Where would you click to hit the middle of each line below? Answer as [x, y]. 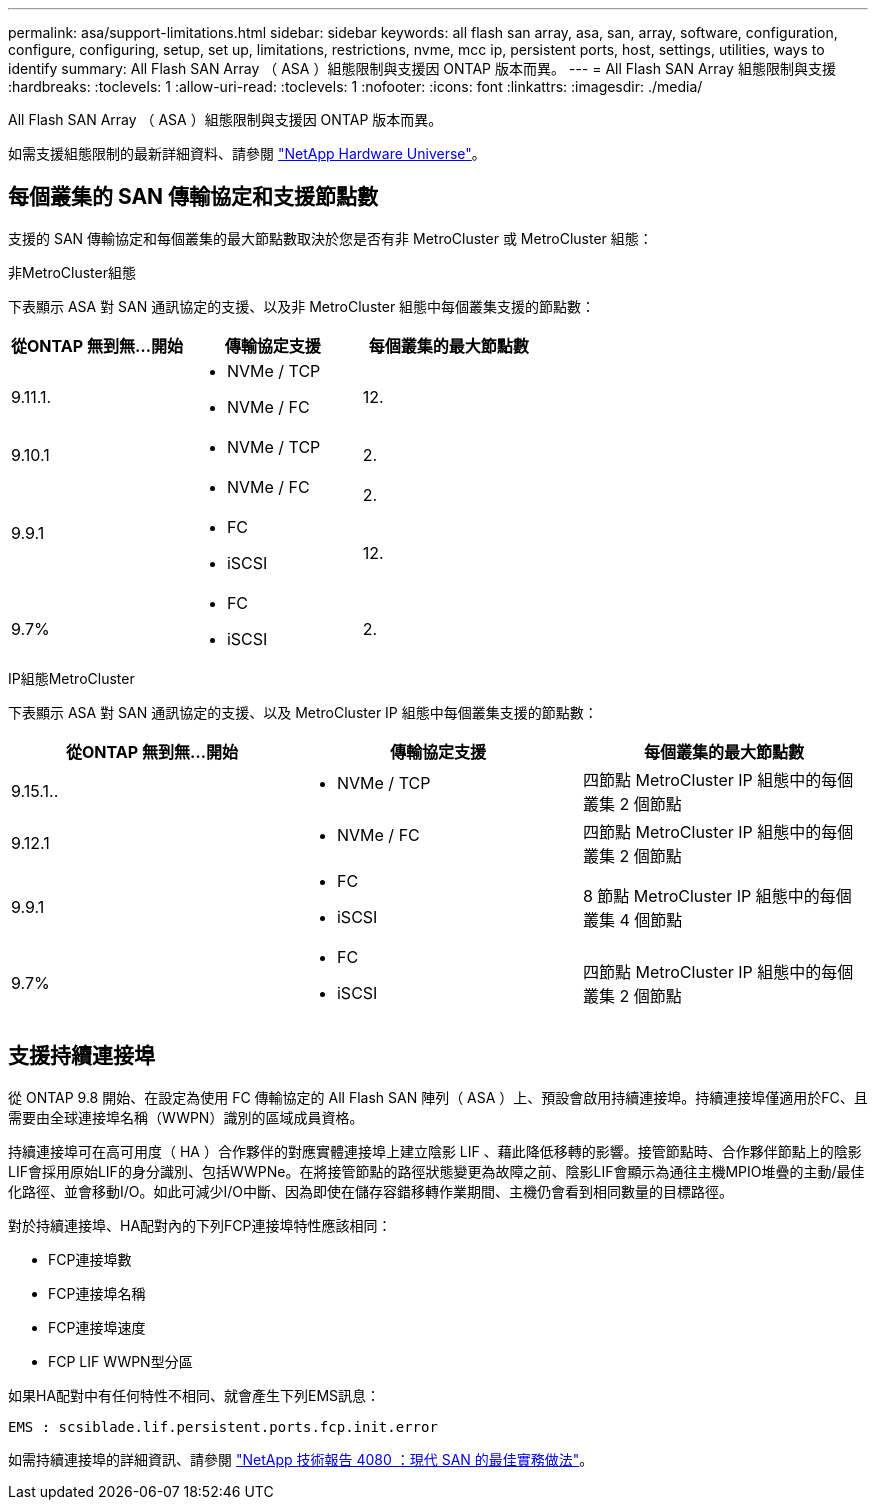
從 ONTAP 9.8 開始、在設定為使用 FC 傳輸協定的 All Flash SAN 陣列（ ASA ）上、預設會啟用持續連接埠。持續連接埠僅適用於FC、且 [438, 1097]
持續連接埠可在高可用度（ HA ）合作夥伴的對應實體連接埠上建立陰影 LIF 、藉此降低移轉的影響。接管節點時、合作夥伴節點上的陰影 [435, 1151]
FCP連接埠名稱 [97, 1293]
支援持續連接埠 [81, 1056]
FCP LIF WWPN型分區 [120, 1361]
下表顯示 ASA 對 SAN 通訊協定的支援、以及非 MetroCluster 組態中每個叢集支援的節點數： [302, 306]
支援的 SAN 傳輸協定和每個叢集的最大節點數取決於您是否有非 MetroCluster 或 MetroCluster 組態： [330, 238]
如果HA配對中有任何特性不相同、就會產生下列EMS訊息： [194, 1395]
